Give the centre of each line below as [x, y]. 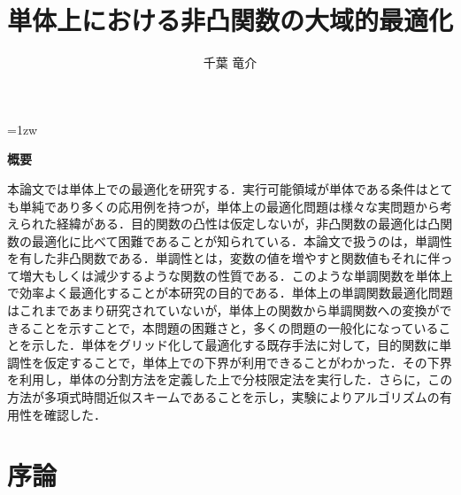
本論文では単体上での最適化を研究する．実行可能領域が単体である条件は [218, 188]
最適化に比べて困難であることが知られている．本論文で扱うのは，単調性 [242, 240]
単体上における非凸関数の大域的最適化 [230, 20]
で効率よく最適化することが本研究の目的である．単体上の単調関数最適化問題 [230, 293]
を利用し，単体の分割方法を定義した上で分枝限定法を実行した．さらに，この [230, 379]
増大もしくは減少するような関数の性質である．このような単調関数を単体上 [236, 275]
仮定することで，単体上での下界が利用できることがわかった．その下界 [248, 362]
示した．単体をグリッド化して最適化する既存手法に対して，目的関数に [235, 345]
